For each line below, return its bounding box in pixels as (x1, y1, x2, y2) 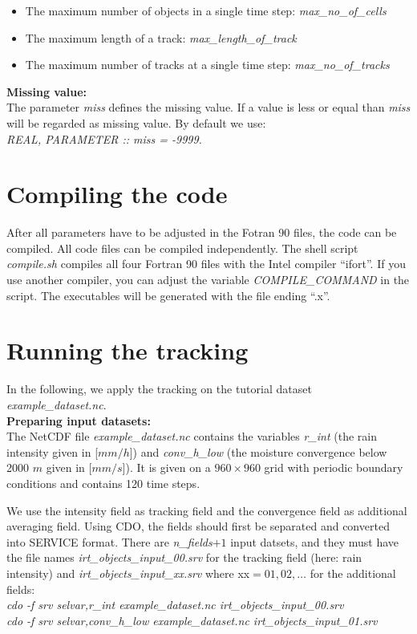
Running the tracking (6, 334, 249, 367)
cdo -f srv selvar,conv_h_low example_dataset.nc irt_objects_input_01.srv (6, 612, 378, 628)
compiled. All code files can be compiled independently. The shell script (6, 239, 358, 256)
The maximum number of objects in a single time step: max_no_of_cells (25, 2, 387, 18)
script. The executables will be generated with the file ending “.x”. (6, 287, 330, 303)
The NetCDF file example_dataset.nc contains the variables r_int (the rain (6, 428, 378, 445)
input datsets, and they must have (230, 533, 399, 550)
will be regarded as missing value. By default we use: (6, 114, 266, 131)
